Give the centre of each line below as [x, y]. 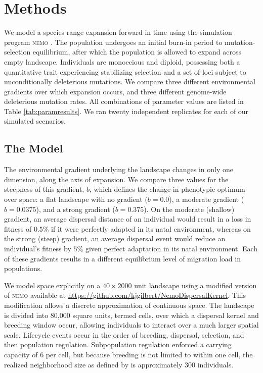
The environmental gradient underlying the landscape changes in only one [119, 169]
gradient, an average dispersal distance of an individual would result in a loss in [128, 219]
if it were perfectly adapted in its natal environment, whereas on [151, 228]
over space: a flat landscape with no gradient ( [76, 199]
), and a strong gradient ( [76, 209]
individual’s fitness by [38, 249]
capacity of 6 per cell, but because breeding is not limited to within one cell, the [128, 354]
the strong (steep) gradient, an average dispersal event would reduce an [115, 238]
